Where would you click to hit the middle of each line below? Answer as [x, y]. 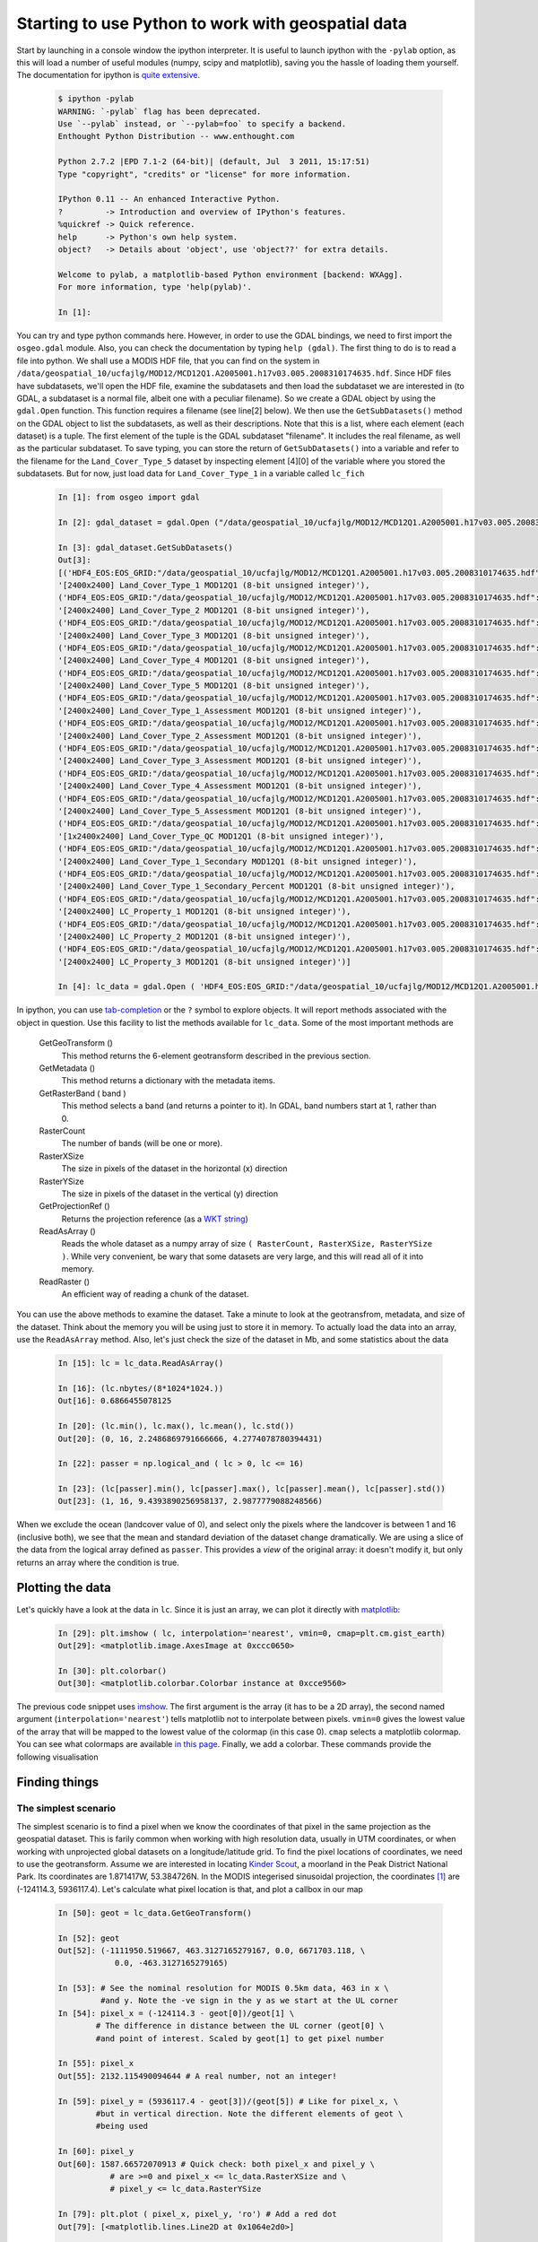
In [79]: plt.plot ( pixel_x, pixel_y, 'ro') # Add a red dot [197, 2214]
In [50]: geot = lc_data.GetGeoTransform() [155, 1913]
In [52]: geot [89, 1938]
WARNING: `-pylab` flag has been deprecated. [160, 111]
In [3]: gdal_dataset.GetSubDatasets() [145, 547]
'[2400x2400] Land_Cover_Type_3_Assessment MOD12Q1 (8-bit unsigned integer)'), [240, 761]
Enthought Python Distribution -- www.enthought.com [176, 136]
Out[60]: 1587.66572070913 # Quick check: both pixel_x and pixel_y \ [217, 2164]
